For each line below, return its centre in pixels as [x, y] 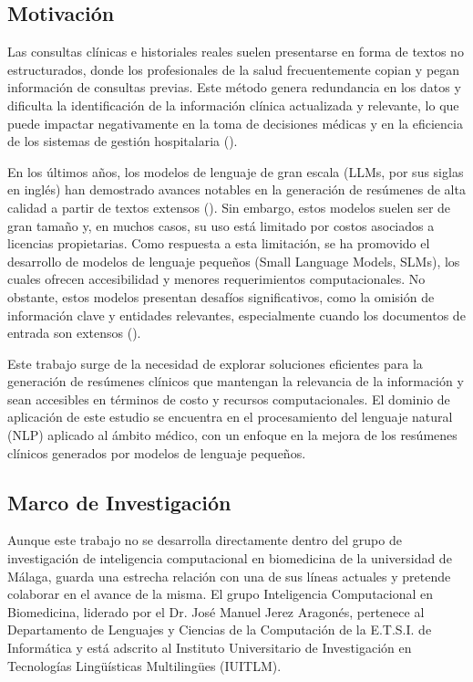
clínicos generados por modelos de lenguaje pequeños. [157, 452]
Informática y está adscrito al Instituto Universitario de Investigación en [210, 648]
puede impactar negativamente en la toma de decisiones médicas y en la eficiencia [235, 123]
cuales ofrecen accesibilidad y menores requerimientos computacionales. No [216, 279]
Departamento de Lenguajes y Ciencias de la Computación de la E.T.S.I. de [220, 630]
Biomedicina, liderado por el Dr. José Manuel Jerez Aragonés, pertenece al [216, 611]
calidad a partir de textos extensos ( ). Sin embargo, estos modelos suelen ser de [229, 207]
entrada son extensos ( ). [74, 333]
